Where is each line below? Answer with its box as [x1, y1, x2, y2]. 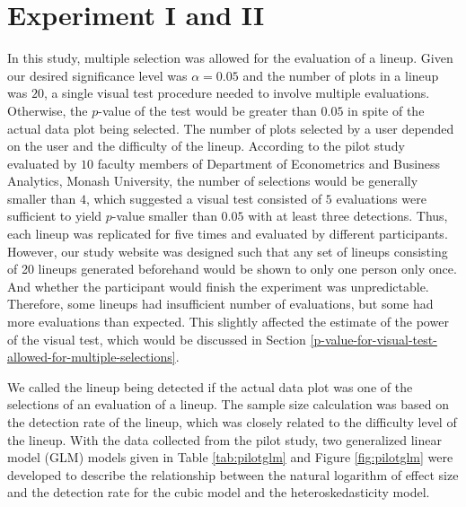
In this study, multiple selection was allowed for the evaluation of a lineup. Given [7, 48, 453, 67]
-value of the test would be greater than [98, 101, 317, 119]
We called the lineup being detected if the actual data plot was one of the [7, 377, 413, 396]
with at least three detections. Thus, [248, 206, 448, 225]
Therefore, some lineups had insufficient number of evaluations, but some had [7, 294, 434, 313]
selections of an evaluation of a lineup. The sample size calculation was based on [7, 395, 449, 414]
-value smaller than [111, 206, 217, 225]
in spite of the [347, 101, 425, 119]
